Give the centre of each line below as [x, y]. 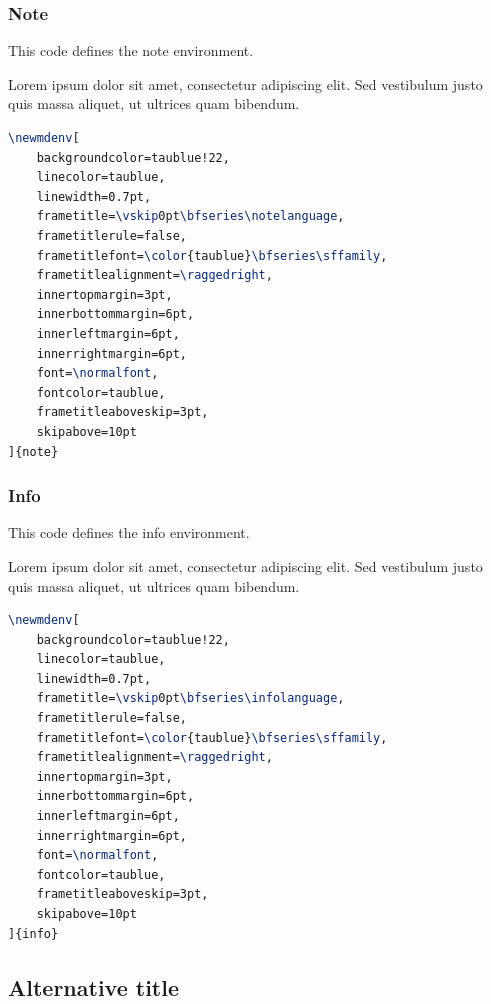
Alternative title [94, 986]
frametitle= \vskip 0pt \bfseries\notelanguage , [190, 216]
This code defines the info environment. [129, 532]
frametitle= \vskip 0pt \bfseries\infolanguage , [190, 698]
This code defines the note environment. [131, 50]
